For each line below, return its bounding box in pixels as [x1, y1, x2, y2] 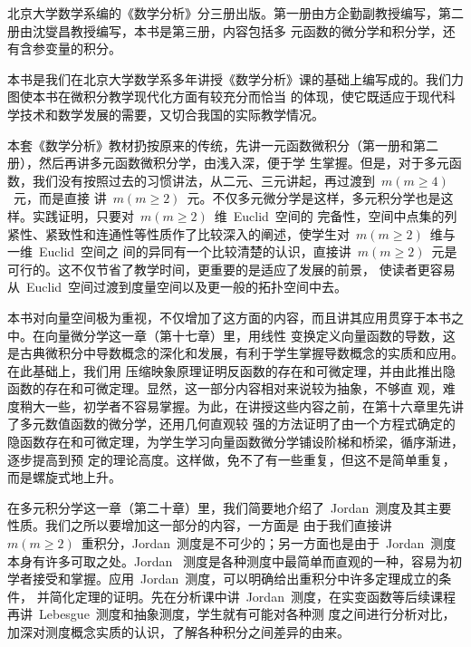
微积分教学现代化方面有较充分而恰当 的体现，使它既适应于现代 [70, 87, 443, 106]
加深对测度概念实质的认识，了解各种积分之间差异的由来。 [7, 623, 350, 641]
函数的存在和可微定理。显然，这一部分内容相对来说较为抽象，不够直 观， [7, 379, 443, 398]
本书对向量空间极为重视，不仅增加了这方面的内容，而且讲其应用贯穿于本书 [7, 307, 451, 326]
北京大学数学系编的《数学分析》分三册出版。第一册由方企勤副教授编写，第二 [7, 4, 464, 22]
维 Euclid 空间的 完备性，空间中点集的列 [214, 206, 457, 225]
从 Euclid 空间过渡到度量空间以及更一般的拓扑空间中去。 [7, 277, 348, 296]
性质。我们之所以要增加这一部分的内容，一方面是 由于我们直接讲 [7, 516, 392, 535]
